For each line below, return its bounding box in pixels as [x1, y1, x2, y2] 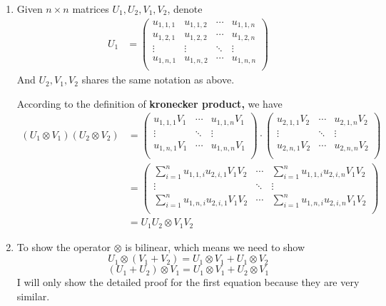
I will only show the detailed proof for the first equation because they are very [16, 275, 360, 290]
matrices [72, 1, 109, 16]
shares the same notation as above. [81, 72, 235, 87]
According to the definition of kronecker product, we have [16, 96, 283, 111]
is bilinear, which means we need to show [125, 239, 305, 254]
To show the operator [16, 239, 111, 254]
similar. [16, 289, 50, 304]
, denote [167, 1, 203, 16]
